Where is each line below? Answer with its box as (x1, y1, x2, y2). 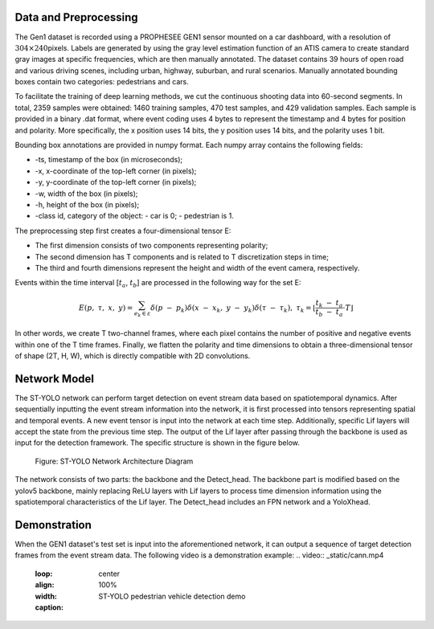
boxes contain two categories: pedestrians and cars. (14, 77, 189, 87)
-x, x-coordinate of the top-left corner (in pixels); (35, 165, 197, 176)
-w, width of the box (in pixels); (35, 189, 138, 198)
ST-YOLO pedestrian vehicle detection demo (98, 591, 246, 601)
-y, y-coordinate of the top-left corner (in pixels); (35, 178, 197, 187)
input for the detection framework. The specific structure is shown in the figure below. (14, 438, 301, 447)
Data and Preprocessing (14, 10, 138, 24)
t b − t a (315, 308, 343, 319)
